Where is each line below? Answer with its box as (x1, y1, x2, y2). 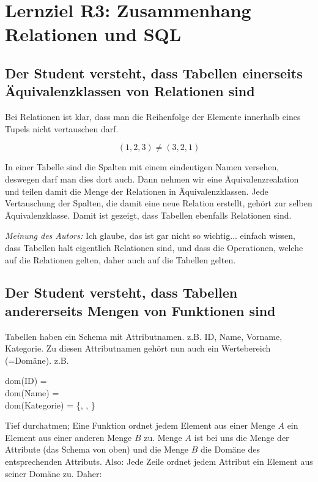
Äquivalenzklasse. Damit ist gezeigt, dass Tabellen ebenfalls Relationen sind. (5, 208, 292, 221)
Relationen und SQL (5, 21, 182, 47)
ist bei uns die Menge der (194, 431, 289, 443)
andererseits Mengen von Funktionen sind (5, 301, 276, 320)
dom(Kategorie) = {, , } (5, 398, 95, 411)
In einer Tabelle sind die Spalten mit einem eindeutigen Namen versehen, (5, 160, 279, 173)
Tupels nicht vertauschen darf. (5, 122, 119, 135)
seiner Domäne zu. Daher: (5, 467, 102, 480)
